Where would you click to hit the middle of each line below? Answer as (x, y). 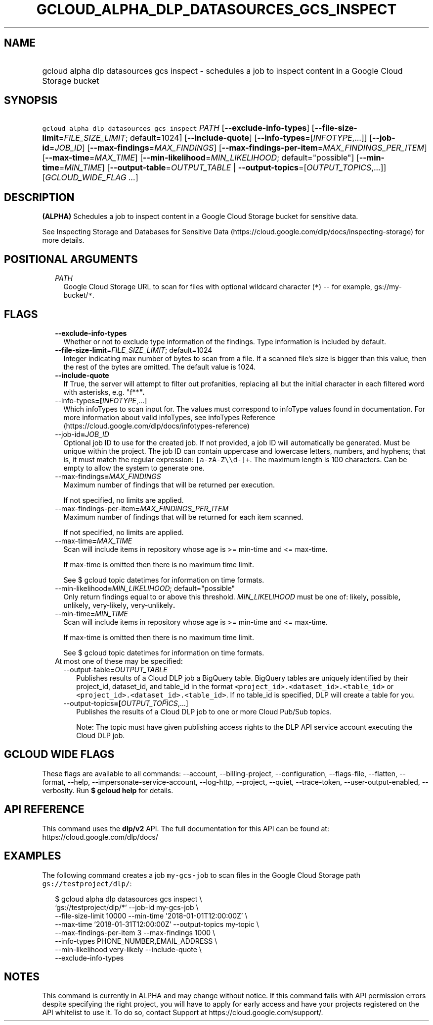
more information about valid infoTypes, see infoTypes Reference (169, 417)
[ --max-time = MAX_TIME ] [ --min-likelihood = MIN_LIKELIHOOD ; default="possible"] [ (201, 158)
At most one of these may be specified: (119, 661)
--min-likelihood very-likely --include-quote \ (128, 949)
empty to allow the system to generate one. (134, 468)
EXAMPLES (33, 856)
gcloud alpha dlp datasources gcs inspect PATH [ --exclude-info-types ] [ (178, 128)
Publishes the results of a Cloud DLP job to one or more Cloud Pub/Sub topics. (204, 711)
